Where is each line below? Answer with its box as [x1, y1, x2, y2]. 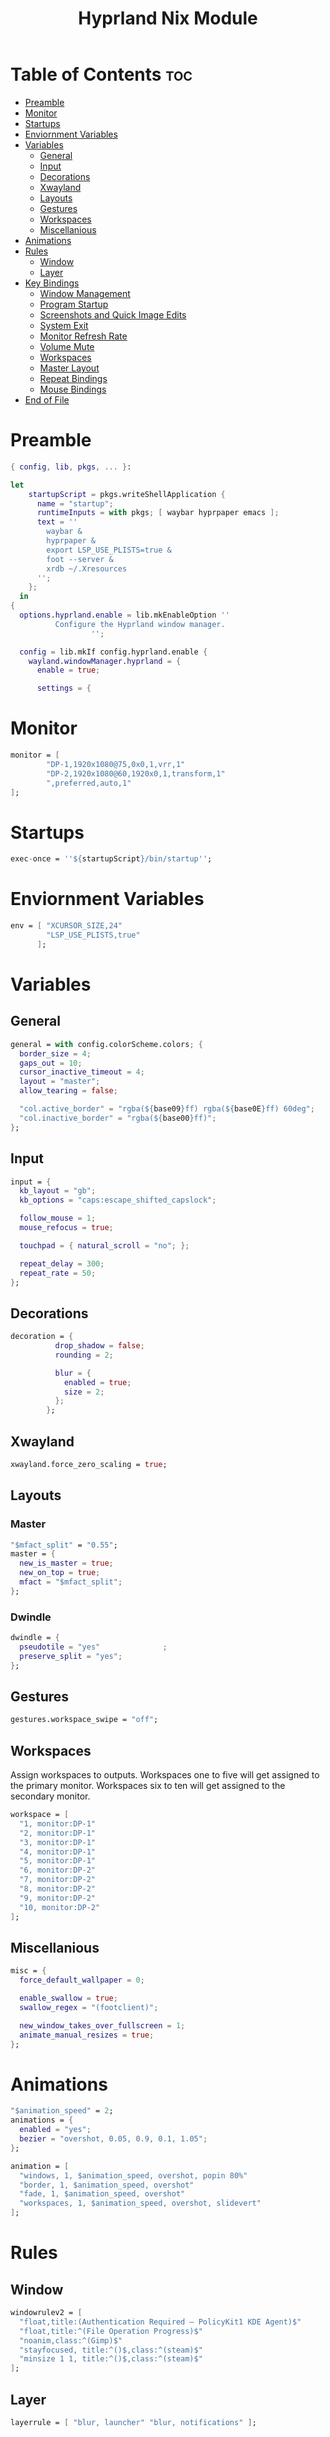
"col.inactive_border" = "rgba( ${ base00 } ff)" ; [19, 1113, 217, 1123]
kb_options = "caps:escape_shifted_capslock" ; [19, 1195, 217, 1206]
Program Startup [39, 298, 109, 310]
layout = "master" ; [19, 1077, 101, 1087]
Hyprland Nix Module [78, 7, 258, 30]
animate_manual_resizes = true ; [19, 2030, 155, 2040]
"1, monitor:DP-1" [19, 1818, 97, 1829]
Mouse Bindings [39, 383, 107, 395]
